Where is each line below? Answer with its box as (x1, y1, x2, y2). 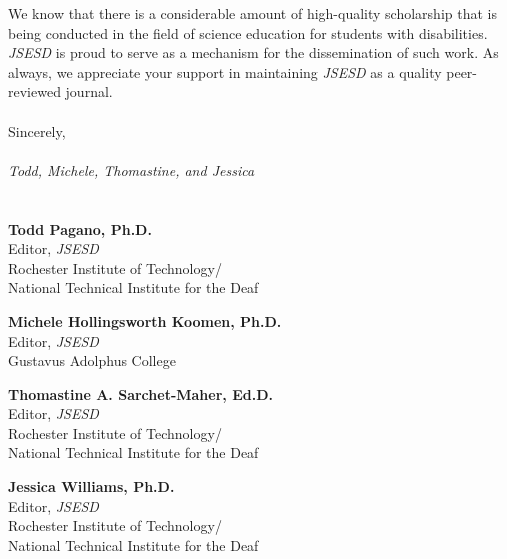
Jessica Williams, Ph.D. (8, 476, 175, 497)
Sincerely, (8, 120, 66, 141)
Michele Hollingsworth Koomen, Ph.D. (8, 310, 282, 331)
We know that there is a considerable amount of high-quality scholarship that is (8, 3, 497, 23)
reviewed (8, 81, 61, 102)
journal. (65, 81, 113, 102)
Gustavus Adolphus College (8, 350, 176, 371)
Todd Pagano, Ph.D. (8, 218, 152, 239)
